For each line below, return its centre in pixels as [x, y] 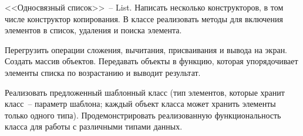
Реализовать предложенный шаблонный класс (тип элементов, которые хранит [145, 92]
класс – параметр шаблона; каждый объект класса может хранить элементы [140, 104]
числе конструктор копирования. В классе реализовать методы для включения [144, 18]
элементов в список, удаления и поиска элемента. [93, 30]
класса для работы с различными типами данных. [94, 126]
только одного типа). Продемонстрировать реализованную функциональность [143, 115]
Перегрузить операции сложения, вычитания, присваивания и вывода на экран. [146, 49]
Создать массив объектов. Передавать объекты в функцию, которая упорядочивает [151, 61]
